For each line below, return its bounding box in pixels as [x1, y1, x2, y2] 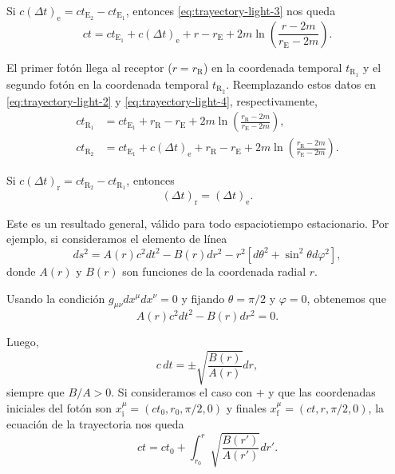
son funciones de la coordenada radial [122, 262, 306, 279]
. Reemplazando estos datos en [226, 75, 376, 92]
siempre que [6, 383, 65, 400]
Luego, [6, 333, 39, 349]
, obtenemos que [306, 289, 386, 306]
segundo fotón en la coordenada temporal [6, 75, 209, 92]
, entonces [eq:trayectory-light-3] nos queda [125, 2, 336, 18]
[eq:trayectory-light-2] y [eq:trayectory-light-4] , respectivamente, [6, 92, 318, 109]
